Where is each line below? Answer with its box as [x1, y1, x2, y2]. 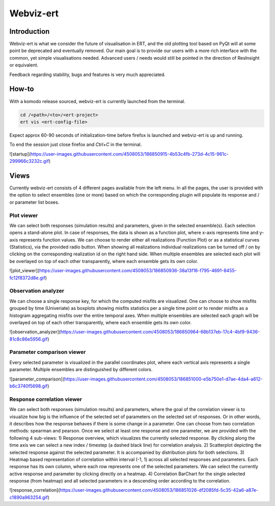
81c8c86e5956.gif [9, 336, 48, 342]
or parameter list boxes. [9, 199, 60, 205]
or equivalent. [9, 62, 39, 68]
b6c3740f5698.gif [9, 383, 48, 389]
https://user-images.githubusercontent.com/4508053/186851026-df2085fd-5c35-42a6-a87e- [60, 487, 259, 493]
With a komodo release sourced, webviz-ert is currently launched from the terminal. [9, 98, 186, 104]
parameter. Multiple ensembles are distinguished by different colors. [9, 367, 153, 373]
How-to [9, 85, 34, 93]
